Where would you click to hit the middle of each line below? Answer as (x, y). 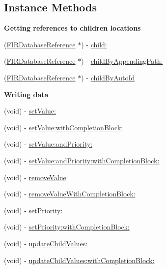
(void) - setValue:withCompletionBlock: (64, 127)
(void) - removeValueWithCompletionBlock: (70, 194)
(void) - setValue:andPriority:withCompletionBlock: (82, 160)
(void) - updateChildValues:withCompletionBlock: (79, 260)
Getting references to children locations (72, 28)
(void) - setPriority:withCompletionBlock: (67, 227)
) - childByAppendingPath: (122, 61)
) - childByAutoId (108, 77)
